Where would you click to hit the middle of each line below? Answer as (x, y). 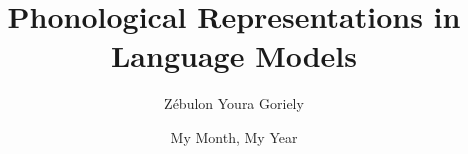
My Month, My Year (234, 136)
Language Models (233, 55)
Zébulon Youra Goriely (234, 103)
